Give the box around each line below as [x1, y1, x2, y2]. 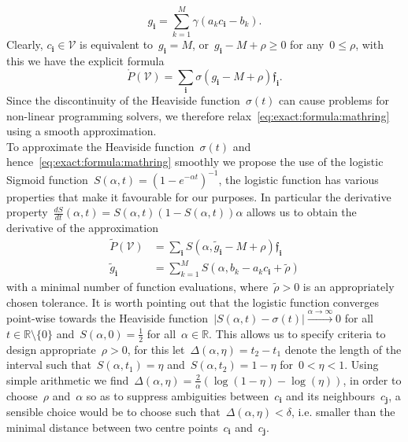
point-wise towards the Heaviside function [6, 310, 209, 326]
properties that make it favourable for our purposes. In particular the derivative [6, 188, 391, 204]
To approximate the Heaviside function [6, 138, 195, 154]
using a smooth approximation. [6, 123, 157, 139]
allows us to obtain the [247, 204, 357, 220]
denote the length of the [284, 341, 402, 357]
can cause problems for [279, 92, 389, 109]
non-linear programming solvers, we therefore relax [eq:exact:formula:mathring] [6, 107, 390, 123]
